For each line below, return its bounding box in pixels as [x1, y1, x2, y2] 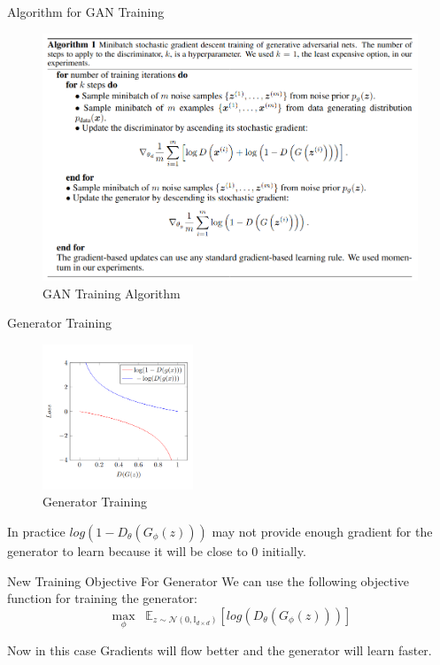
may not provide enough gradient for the [212, 522, 433, 541]
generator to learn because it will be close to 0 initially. [7, 542, 306, 561]
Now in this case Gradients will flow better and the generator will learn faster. [7, 641, 432, 660]
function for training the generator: [7, 589, 197, 607]
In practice [7, 522, 66, 541]
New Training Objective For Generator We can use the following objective [7, 571, 409, 590]
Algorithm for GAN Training [7, 3, 165, 20]
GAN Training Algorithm [42, 283, 181, 302]
